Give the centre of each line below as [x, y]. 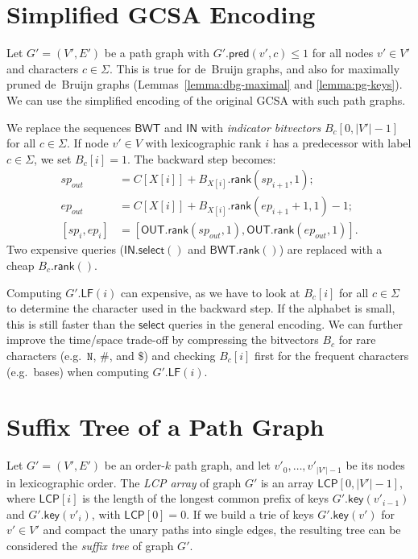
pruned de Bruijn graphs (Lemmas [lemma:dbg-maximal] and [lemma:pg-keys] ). [205, 84]
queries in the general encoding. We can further [286, 323]
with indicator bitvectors [261, 127]
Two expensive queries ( [66, 249]
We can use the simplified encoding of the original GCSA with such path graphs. [206, 99]
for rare [357, 340]
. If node [87, 143]
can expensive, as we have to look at [210, 292]
